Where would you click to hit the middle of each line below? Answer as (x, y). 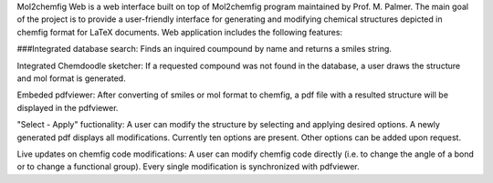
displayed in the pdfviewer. (68, 107)
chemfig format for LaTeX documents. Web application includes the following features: (179, 32)
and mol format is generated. (72, 78)
